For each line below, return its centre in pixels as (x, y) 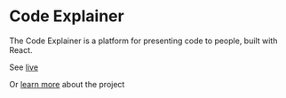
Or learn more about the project (67, 84)
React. (21, 49)
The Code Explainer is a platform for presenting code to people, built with (143, 41)
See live (24, 67)
